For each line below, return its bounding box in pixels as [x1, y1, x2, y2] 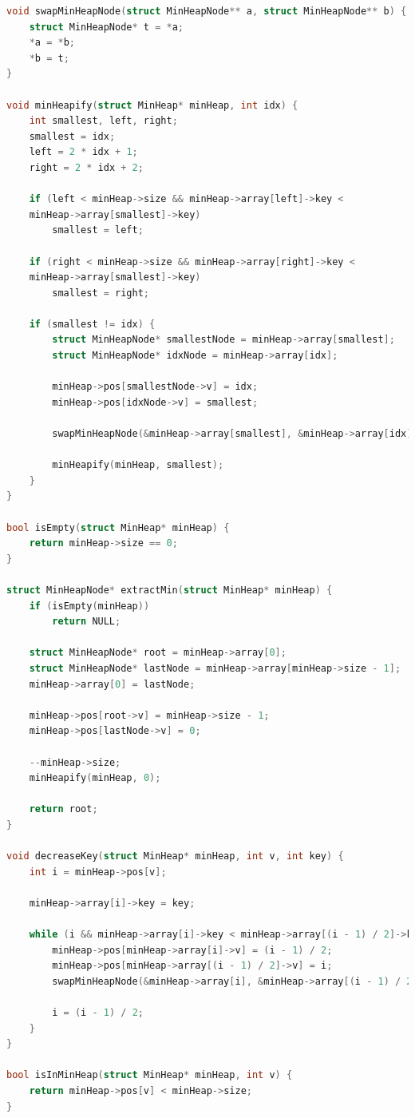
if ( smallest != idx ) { [29, 318, 156, 330]
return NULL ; [52, 616, 121, 628]
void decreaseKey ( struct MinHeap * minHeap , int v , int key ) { [6, 850, 344, 862]
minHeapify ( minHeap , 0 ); [29, 772, 161, 784]
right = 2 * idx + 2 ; [29, 161, 144, 173]
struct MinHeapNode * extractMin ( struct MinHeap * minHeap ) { [6, 584, 333, 596]
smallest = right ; [52, 287, 149, 299]
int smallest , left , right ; [29, 115, 178, 127]
